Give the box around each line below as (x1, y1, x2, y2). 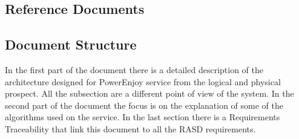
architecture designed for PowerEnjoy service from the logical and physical (5, 75, 281, 88)
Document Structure (5, 35, 137, 54)
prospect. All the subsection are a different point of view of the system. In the (5, 87, 294, 100)
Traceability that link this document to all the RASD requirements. (5, 122, 256, 135)
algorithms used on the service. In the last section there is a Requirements (5, 111, 280, 123)
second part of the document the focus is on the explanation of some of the (5, 99, 283, 111)
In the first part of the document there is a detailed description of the (5, 63, 263, 76)
